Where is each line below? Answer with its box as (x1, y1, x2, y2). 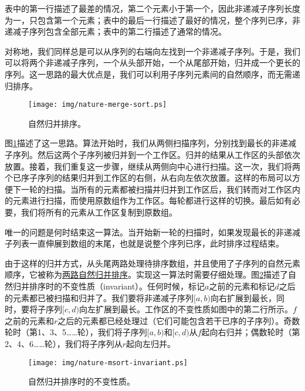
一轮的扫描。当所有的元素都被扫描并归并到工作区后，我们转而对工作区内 (21, 183, 300, 195)
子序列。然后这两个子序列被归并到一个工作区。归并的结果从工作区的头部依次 (5, 149, 300, 160)
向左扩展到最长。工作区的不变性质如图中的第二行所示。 (79, 303, 293, 315)
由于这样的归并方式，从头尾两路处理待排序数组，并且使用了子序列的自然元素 (5, 257, 300, 269)
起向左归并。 (126, 337, 176, 349)
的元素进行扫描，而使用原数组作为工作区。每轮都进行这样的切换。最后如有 (5, 194, 292, 207)
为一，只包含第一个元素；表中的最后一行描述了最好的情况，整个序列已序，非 (5, 14, 300, 26)
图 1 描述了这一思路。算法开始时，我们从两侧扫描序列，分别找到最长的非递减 (5, 137, 296, 149)
